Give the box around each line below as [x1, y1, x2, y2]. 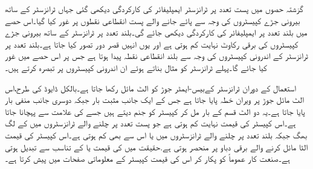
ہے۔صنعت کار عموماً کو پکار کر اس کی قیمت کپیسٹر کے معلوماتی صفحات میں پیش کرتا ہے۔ [5, 152, 290, 165]
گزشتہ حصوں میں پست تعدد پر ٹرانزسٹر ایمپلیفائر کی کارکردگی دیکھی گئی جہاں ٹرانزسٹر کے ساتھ [5, 2, 303, 14]
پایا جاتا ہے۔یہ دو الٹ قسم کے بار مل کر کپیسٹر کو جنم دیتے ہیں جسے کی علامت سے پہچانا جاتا [5, 105, 305, 117]
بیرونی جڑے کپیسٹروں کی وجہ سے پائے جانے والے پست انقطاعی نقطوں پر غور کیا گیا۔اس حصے [5, 14, 300, 26]
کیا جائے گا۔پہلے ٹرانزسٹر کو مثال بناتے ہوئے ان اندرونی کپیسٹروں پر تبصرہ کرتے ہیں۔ [5, 61, 267, 73]
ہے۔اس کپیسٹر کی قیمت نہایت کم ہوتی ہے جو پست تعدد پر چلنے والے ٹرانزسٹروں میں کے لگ [5, 117, 296, 129]
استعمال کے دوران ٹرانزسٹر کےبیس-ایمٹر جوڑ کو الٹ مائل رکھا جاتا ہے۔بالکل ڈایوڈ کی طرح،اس [5, 81, 297, 94]
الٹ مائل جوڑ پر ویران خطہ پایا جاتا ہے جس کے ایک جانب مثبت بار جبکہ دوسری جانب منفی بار [5, 93, 305, 106]
